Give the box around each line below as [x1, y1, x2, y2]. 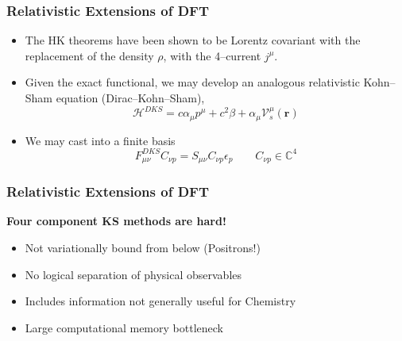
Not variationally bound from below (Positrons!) [25, 239, 261, 255]
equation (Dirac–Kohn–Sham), [56, 90, 205, 105]
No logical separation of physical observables [25, 266, 242, 282]
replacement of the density [25, 47, 154, 63]
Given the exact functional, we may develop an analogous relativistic [25, 74, 360, 90]
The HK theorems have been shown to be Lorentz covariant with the [25, 32, 361, 48]
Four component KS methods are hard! [6, 213, 226, 229]
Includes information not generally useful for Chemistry [25, 293, 296, 309]
